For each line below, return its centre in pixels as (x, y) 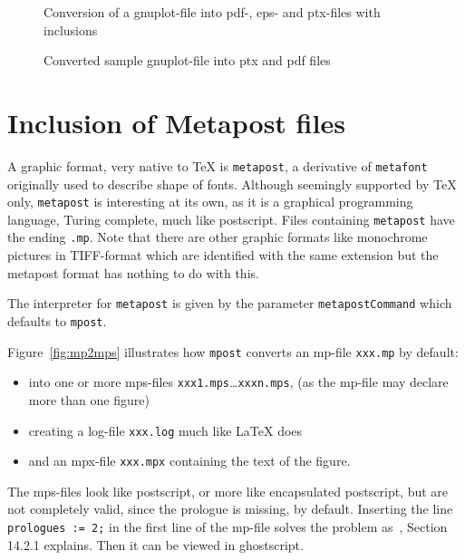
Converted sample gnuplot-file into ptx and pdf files (187, 60)
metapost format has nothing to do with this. (133, 272)
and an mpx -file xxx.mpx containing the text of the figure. (189, 461)
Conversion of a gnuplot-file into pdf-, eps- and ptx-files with (212, 12)
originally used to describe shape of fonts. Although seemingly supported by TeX (232, 183)
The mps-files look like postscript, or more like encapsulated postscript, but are (228, 491)
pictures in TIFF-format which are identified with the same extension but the (223, 255)
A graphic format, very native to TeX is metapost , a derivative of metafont (218, 165)
